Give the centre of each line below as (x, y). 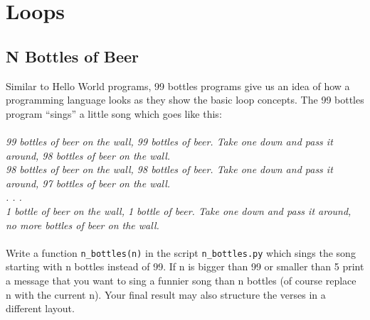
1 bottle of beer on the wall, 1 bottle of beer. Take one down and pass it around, (179, 210)
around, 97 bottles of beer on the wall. (88, 183)
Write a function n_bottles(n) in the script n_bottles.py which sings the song (181, 252)
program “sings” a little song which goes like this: (114, 113)
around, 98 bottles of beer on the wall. (88, 155)
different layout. (40, 308)
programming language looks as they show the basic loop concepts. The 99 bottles (185, 100)
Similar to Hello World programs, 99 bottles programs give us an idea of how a (178, 85)
